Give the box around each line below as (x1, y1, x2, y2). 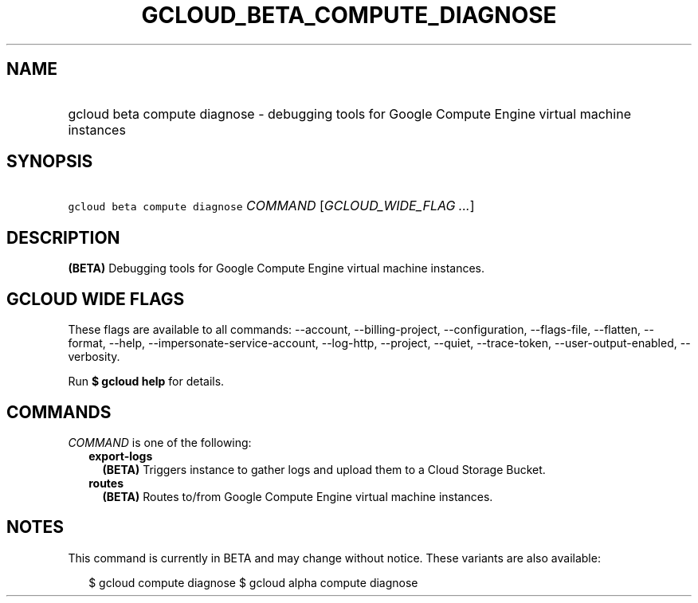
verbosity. (68, 350, 120, 364)
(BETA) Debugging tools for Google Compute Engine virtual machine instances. (68, 261, 484, 276)
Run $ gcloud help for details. (68, 374, 225, 389)
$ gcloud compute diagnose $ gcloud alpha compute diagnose (88, 575, 418, 589)
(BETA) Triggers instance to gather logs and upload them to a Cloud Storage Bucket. (102, 462, 546, 476)
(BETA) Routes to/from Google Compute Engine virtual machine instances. (102, 489, 493, 503)
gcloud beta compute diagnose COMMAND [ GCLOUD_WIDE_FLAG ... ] (68, 198, 475, 214)
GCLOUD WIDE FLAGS (6, 288, 185, 309)
